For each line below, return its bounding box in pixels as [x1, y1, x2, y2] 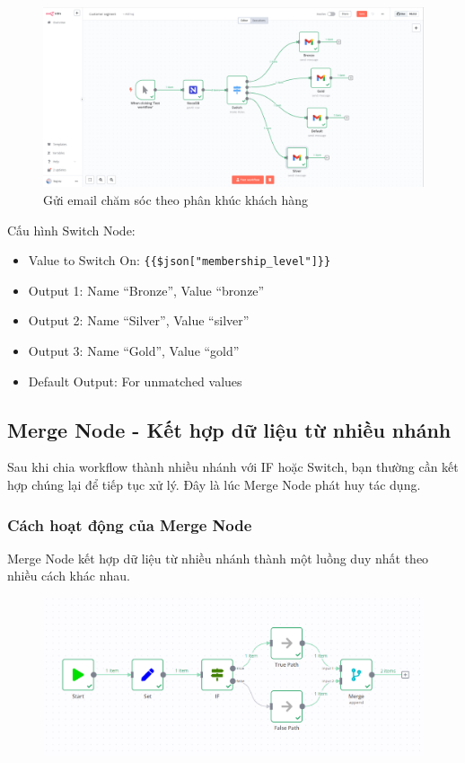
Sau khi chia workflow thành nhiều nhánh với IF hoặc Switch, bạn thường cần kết [7, 457, 459, 476]
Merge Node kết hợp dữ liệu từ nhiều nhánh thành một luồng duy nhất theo [7, 548, 429, 567]
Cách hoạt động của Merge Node [7, 513, 252, 536]
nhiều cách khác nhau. [7, 566, 130, 585]
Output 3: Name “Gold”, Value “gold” [28, 342, 240, 360]
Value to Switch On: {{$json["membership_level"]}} [28, 251, 331, 270]
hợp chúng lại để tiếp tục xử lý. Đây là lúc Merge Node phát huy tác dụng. [7, 475, 421, 494]
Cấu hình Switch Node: [7, 220, 136, 239]
